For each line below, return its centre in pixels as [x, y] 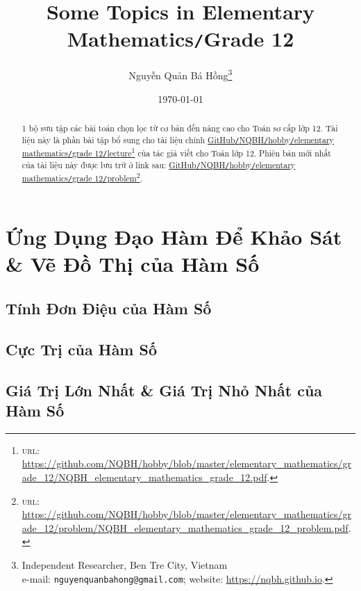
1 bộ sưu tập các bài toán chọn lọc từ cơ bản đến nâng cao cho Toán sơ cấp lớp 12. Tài [180, 128]
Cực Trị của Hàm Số [82, 349]
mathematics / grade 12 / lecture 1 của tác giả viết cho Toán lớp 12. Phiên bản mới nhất [176, 152]
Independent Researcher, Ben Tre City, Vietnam [125, 564]
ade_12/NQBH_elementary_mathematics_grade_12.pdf [144, 477]
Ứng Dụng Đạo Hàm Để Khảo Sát [174, 237]
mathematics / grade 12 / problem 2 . [82, 177]
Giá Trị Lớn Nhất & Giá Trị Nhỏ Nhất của [164, 390]
